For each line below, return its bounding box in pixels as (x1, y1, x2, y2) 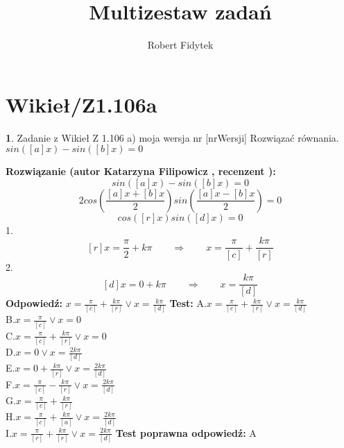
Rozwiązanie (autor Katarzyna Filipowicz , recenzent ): (6, 164, 276, 179)
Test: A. (169, 296, 207, 310)
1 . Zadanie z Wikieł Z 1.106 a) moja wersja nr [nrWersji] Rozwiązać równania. (6, 130, 339, 144)
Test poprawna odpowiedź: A (115, 425, 257, 440)
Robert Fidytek (147, 38, 214, 52)
